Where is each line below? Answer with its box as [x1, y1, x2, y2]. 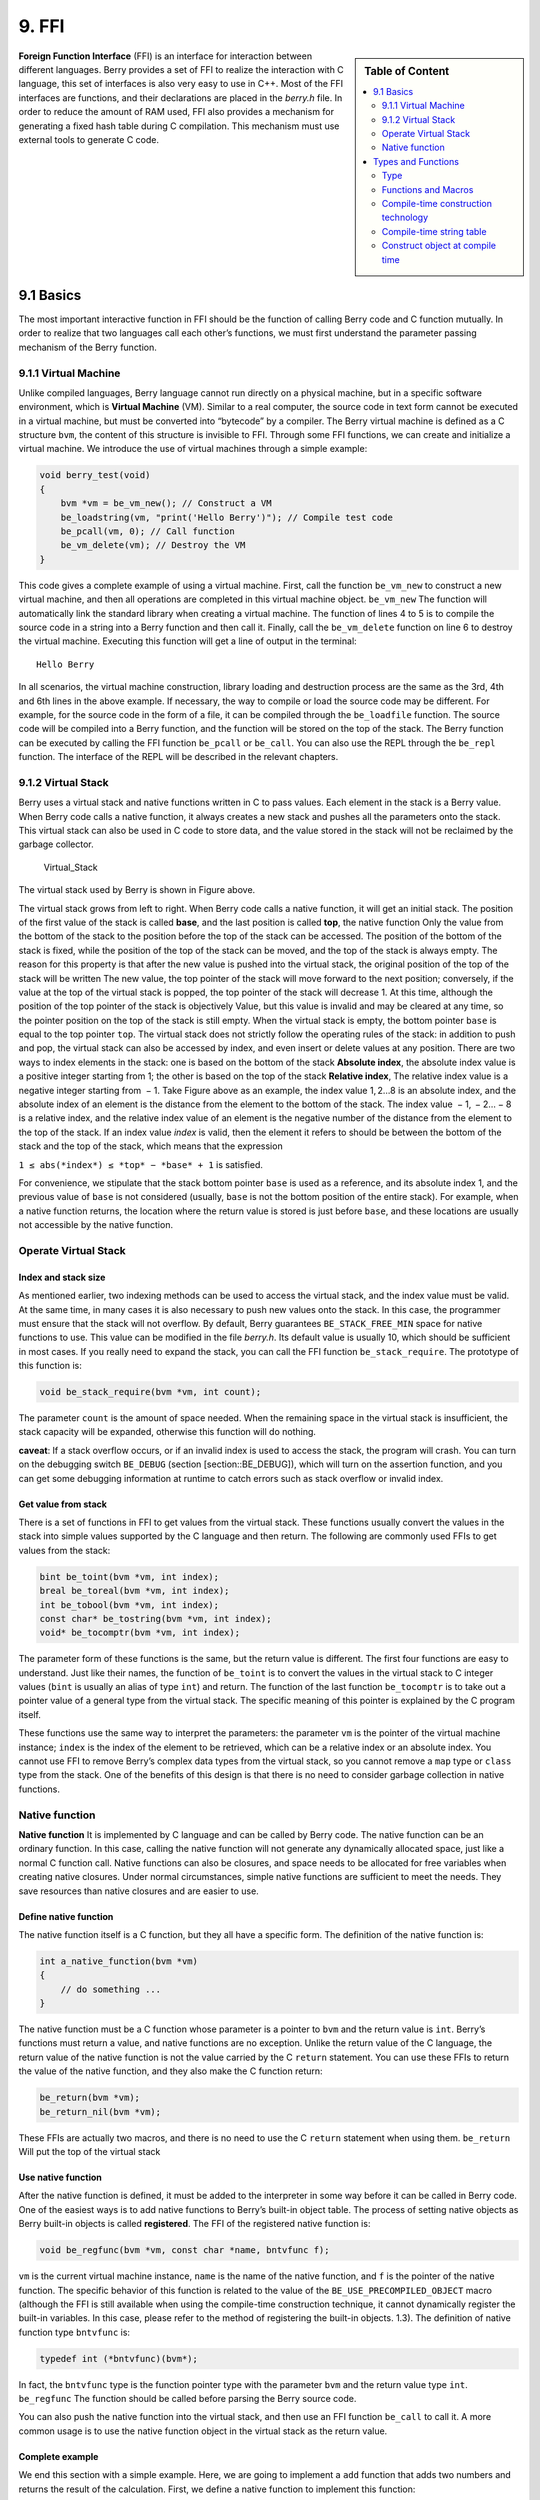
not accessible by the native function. [18, 1219, 174, 1231]
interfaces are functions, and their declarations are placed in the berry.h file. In [18, 91, 343, 104]
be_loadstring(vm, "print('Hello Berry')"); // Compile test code [60, 511, 394, 523]
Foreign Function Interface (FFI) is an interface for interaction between [18, 50, 313, 62]
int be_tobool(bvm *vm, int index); [39, 1599, 220, 1610]
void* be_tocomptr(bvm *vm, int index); [39, 1627, 240, 1639]
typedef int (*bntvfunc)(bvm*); [39, 2353, 199, 2364]
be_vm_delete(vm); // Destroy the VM [60, 540, 246, 551]
